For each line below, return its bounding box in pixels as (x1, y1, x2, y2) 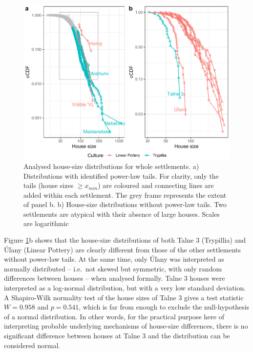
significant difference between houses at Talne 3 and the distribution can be (4, 331, 230, 340)
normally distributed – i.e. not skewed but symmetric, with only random (4, 263, 222, 273)
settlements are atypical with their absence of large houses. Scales (23, 208, 220, 219)
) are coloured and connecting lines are (98, 180, 214, 190)
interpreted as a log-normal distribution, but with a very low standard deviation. (4, 283, 246, 293)
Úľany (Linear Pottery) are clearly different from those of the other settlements (4, 244, 241, 254)
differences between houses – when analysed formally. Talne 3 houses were (4, 273, 225, 283)
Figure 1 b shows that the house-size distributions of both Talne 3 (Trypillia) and (4, 235, 246, 245)
